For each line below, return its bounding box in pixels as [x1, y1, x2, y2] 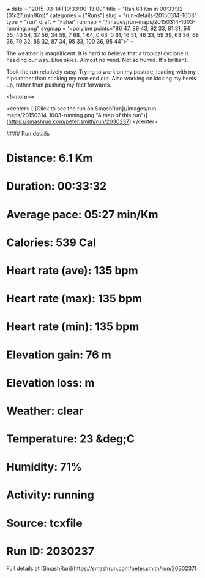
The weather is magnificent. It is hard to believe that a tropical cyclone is [6, 50, 190, 57]
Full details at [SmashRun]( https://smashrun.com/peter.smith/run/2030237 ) [6, 565, 197, 572]
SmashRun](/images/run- [94, 105, 159, 112]
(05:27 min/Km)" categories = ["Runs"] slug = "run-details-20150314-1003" [6, 12, 197, 19]
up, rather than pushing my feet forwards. [6, 81, 112, 88]
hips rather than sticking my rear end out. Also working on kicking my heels [6, 75, 197, 82]
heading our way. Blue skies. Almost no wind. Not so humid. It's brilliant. [6, 56, 188, 63]
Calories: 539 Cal [6, 236, 97, 249]
